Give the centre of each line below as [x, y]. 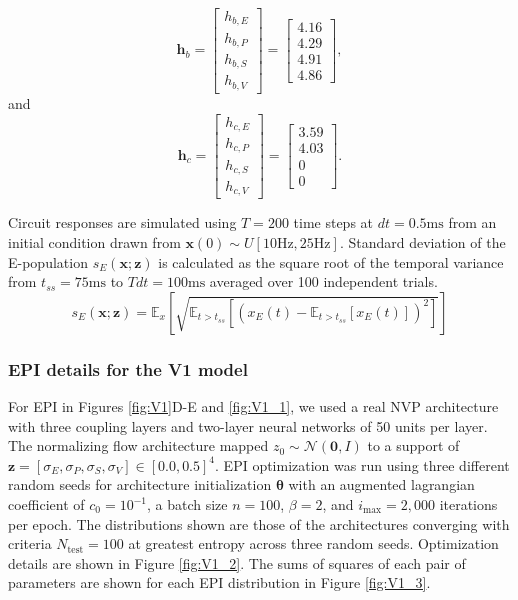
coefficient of [46, 504]
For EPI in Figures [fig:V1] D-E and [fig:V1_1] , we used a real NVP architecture [253, 406]
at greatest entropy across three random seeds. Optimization [313, 543]
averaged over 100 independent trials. [323, 281]
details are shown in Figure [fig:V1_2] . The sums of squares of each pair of [237, 562]
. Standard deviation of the [422, 242]
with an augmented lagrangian [381, 484]
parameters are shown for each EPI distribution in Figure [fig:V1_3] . [219, 582]
